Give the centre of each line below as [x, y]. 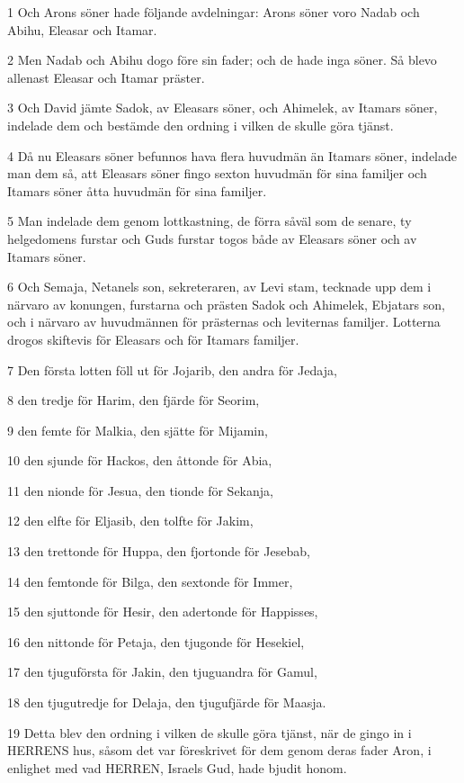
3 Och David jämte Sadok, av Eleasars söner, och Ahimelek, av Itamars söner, [223, 108]
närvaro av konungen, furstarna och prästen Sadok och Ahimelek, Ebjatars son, [226, 304]
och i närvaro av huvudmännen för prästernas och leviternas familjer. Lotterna [224, 322]
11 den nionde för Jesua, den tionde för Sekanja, [140, 490]
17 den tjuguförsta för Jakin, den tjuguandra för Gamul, [162, 672]
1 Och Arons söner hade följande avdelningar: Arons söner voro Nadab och [214, 12]
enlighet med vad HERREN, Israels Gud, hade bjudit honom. [177, 767]
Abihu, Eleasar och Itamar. [82, 29]
